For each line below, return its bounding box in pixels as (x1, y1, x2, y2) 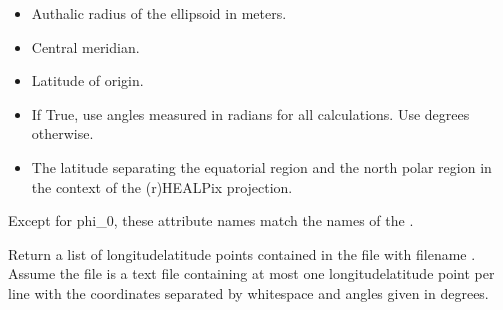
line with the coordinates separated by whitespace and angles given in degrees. (8, 282, 489, 303)
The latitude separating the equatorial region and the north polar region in (31, 156, 492, 177)
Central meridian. (31, 36, 140, 57)
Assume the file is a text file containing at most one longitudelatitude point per (8, 263, 495, 284)
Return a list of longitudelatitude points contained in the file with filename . (8, 243, 476, 264)
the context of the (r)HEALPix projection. (31, 176, 293, 197)
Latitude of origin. (31, 70, 144, 91)
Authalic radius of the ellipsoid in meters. (31, 3, 287, 23)
